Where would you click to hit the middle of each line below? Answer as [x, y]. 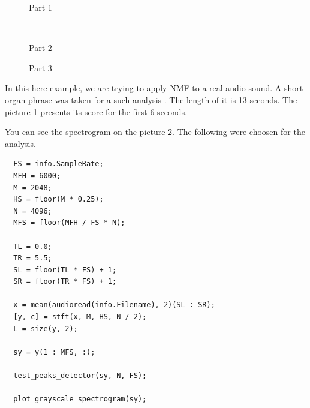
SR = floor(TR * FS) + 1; [65, 282]
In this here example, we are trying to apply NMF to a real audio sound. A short [154, 88]
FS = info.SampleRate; [58, 164]
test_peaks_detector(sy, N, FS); [80, 376]
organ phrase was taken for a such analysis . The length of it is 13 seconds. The [151, 99]
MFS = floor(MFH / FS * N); [69, 223]
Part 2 [40, 48]
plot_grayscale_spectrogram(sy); [80, 399]
